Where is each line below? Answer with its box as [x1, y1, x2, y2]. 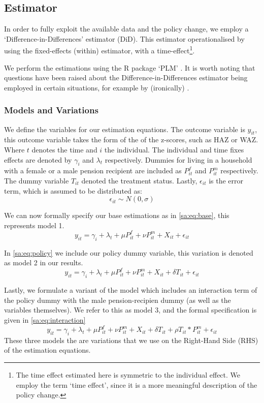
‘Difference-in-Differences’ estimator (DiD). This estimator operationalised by [4, 33, 245, 44]
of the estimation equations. [4, 345, 91, 355]
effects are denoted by [4, 154, 72, 165]
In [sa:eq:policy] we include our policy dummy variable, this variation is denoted [4, 247, 253, 258]
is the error [209, 175, 244, 186]
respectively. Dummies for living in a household [105, 154, 252, 165]
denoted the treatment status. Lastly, [81, 175, 197, 186]
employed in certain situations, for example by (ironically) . [4, 82, 189, 92]
